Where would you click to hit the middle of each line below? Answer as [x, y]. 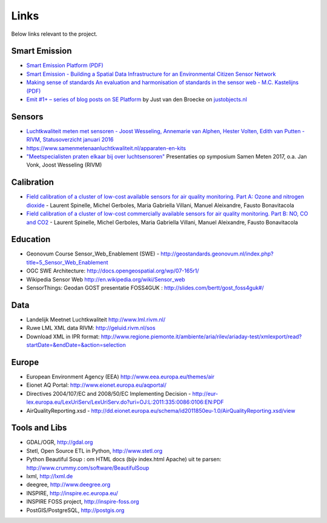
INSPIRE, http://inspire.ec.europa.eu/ [72, 493]
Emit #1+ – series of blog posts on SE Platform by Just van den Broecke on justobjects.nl [137, 99]
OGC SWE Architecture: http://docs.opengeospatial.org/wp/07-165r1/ [113, 271]
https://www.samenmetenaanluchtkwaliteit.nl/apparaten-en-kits [106, 148]
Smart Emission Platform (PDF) [65, 65]
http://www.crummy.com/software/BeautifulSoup [88, 468]
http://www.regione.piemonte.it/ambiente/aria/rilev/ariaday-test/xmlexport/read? [201, 337]
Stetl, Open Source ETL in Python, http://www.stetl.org [94, 450]
